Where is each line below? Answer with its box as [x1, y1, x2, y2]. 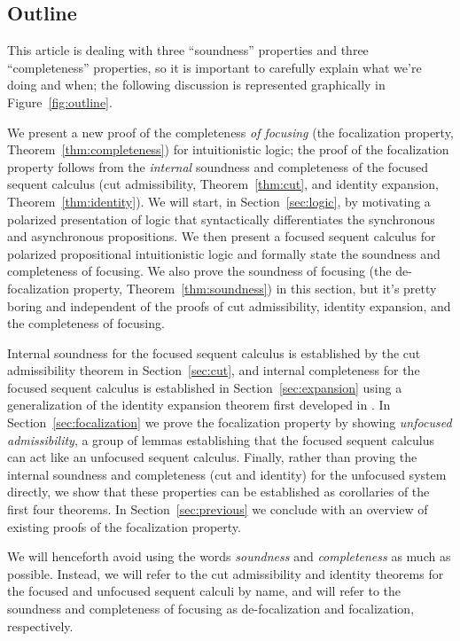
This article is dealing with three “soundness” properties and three [7, 41, 369, 59]
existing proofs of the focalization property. [7, 517, 241, 535]
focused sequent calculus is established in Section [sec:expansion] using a [7, 378, 402, 396]
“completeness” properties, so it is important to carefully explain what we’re [7, 58, 422, 76]
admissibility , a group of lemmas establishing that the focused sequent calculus [7, 430, 434, 449]
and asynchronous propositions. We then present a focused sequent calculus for [7, 227, 436, 246]
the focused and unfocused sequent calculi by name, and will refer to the [7, 582, 402, 600]
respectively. [7, 616, 74, 635]
